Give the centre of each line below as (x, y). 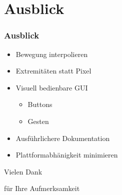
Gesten (38, 121)
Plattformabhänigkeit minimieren (67, 155)
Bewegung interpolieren (52, 54)
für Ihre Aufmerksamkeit (42, 188)
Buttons (40, 104)
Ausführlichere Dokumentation (63, 138)
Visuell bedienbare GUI (52, 87)
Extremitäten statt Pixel (53, 71)
